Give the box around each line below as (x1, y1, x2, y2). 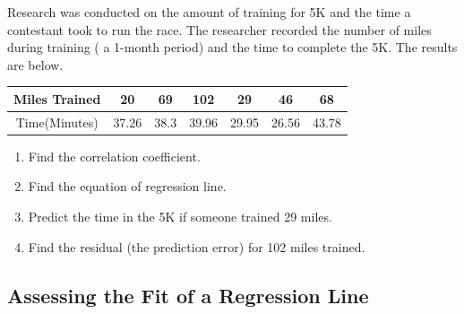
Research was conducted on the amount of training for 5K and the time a (7, 3, 411, 21)
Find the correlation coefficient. (28, 146, 201, 165)
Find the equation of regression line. (28, 177, 227, 196)
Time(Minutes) (15, 112, 99, 131)
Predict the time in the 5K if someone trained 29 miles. (28, 207, 332, 225)
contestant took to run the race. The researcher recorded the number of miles (7, 20, 432, 39)
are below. (7, 55, 64, 74)
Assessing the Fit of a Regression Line (7, 281, 369, 309)
